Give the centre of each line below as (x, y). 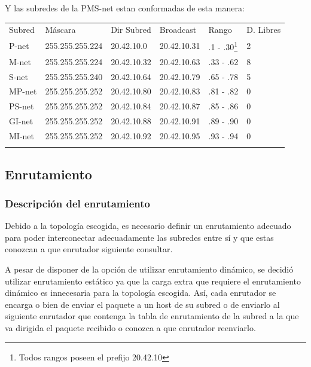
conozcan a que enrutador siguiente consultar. (89, 249)
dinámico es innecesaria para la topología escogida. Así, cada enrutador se (141, 293)
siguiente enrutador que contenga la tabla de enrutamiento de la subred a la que (152, 316)
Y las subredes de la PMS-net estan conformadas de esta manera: (125, 8)
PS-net (22, 106)
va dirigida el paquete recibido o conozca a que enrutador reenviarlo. (130, 328)
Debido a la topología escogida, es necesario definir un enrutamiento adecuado (148, 226)
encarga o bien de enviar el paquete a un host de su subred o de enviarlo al (142, 304)
